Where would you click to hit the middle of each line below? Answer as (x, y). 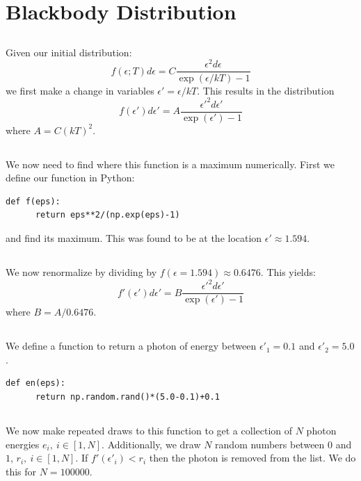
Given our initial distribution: (69, 52)
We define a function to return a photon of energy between (131, 346)
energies (23, 444)
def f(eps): (33, 201)
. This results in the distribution (266, 90)
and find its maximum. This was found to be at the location (134, 238)
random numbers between (270, 444)
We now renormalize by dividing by (81, 272)
